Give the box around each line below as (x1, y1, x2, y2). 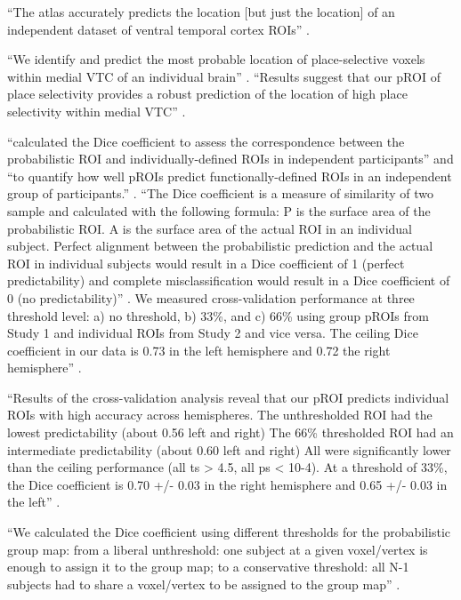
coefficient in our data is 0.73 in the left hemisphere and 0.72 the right (7, 340, 391, 359)
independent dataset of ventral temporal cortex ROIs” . (7, 20, 310, 38)
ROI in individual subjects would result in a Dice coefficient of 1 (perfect (7, 253, 405, 272)
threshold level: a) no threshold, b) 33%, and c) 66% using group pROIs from (7, 306, 429, 324)
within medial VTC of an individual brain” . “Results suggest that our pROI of (7, 67, 441, 85)
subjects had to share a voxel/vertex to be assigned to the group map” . (7, 574, 400, 593)
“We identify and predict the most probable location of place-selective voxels (7, 50, 425, 68)
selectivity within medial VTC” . (7, 101, 186, 120)
